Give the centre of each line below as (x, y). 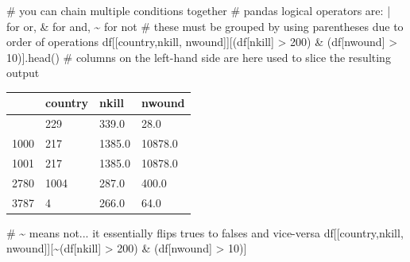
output (23, 73)
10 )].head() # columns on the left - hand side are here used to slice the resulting (199, 57)
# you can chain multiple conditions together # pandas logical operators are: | (199, 10)
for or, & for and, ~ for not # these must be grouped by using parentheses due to (205, 26)
